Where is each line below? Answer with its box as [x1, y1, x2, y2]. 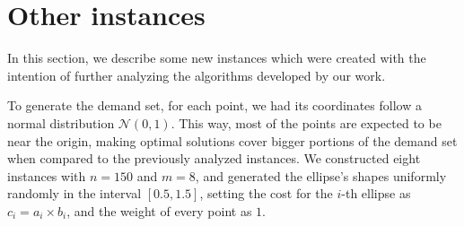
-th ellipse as [341, 184, 411, 203]
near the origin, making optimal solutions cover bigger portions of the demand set [7, 131, 458, 150]
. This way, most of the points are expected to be [171, 113, 442, 132]
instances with [7, 166, 86, 185]
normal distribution [7, 113, 115, 132]
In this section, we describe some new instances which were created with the [7, 48, 426, 67]
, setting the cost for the [199, 184, 333, 203]
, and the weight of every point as [66, 201, 252, 220]
